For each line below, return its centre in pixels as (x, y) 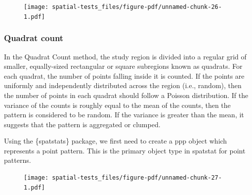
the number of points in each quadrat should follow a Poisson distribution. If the (126, 95)
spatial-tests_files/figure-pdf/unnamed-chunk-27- (137, 178)
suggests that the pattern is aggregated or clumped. (82, 124)
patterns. (18, 160)
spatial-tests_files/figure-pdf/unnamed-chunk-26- (137, 7)
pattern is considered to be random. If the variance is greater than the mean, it (124, 115)
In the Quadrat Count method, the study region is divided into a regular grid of (125, 56)
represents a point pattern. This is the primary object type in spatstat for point (125, 150)
